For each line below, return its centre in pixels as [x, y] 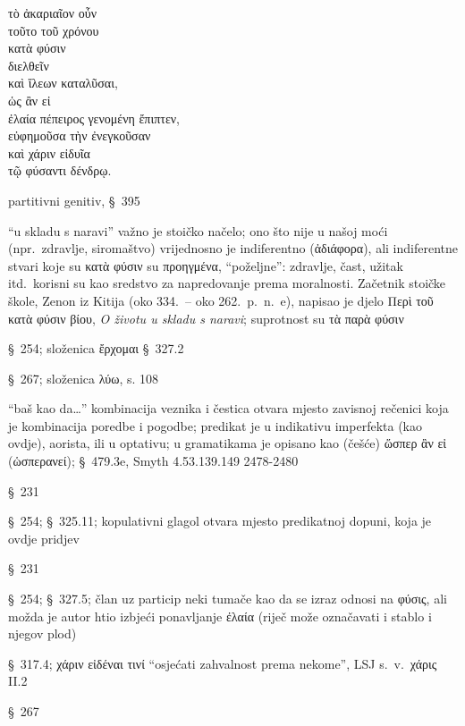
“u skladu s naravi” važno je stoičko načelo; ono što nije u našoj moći [198, 230]
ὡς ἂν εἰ [30, 100]
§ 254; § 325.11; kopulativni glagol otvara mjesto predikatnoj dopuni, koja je [220, 521]
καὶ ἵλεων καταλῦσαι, [63, 83]
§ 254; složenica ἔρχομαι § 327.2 [96, 348]
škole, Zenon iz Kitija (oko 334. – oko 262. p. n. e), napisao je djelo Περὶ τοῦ [221, 300]
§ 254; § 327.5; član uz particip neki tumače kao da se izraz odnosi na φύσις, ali [228, 599]
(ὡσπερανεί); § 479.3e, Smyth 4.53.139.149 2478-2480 [153, 461]
